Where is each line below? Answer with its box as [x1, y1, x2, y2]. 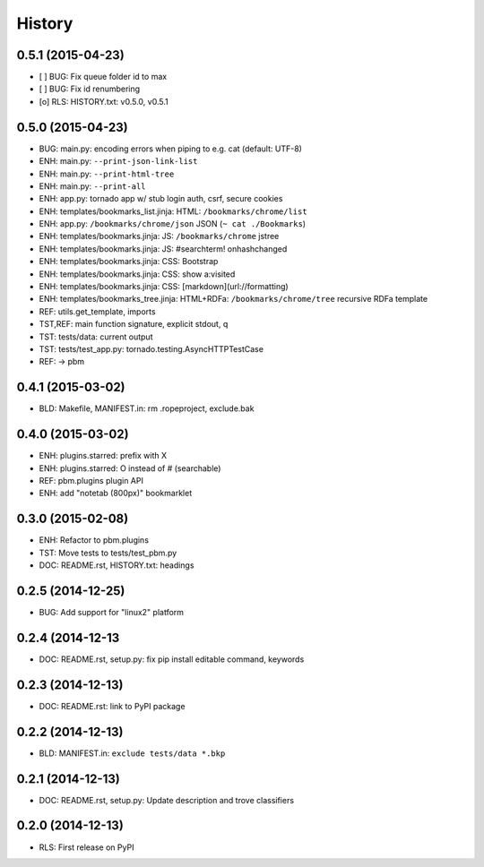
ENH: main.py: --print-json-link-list [39, 156, 198, 167]
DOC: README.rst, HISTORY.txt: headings [39, 560, 194, 571]
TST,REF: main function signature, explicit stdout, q [39, 319, 229, 330]
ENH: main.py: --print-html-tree [39, 168, 175, 179]
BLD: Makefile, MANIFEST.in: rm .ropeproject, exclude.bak [39, 403, 255, 414]
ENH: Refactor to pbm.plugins [39, 535, 150, 545]
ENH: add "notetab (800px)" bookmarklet [39, 488, 193, 499]
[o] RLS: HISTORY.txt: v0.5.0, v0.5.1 [39, 96, 169, 107]
